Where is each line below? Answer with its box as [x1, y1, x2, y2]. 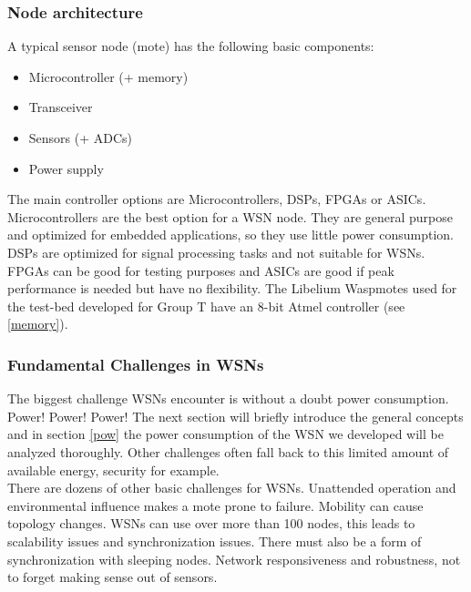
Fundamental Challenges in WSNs [7, 352, 264, 375]
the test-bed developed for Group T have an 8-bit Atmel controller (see [7, 296, 405, 315]
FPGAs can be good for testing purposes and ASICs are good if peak [7, 260, 394, 280]
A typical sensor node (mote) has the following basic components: [7, 36, 374, 56]
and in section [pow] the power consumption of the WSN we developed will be [7, 424, 444, 444]
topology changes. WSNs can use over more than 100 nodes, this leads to [7, 514, 415, 533]
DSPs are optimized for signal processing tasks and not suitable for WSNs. [7, 242, 425, 261]
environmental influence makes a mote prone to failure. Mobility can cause [7, 495, 424, 515]
